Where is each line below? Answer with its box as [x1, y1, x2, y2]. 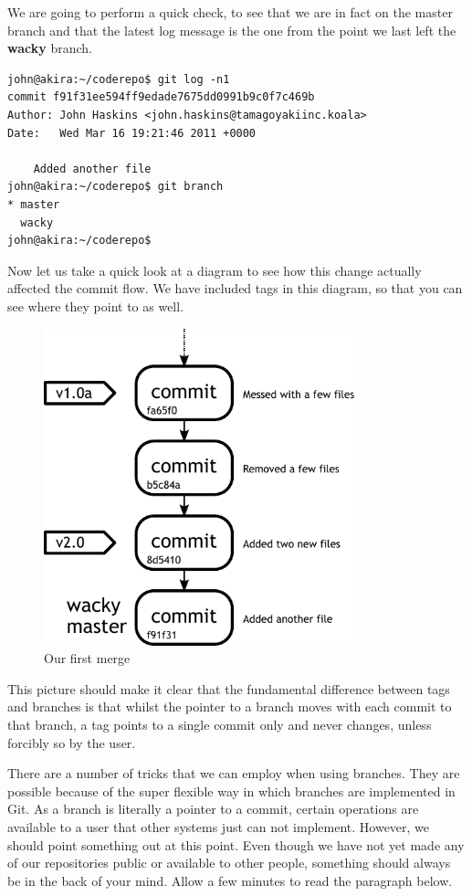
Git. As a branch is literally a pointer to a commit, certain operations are [7, 799, 419, 818]
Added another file [33, 162, 152, 175]
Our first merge [44, 648, 131, 668]
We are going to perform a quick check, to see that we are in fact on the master [7, 3, 453, 21]
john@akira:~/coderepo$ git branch [7, 180, 224, 194]
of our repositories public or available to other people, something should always [7, 853, 451, 872]
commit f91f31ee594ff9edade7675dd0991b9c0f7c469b [7, 90, 315, 104]
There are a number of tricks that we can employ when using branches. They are [7, 764, 460, 783]
